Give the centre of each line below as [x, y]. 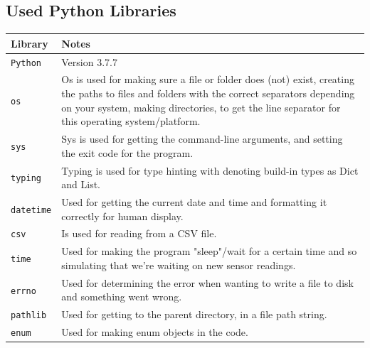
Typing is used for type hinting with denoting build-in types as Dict [210, 170]
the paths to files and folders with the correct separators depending [208, 93]
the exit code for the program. [127, 152]
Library [30, 43]
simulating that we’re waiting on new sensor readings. [179, 265]
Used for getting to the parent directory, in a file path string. [194, 314]
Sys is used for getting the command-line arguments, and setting [202, 139]
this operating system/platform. [131, 121]
